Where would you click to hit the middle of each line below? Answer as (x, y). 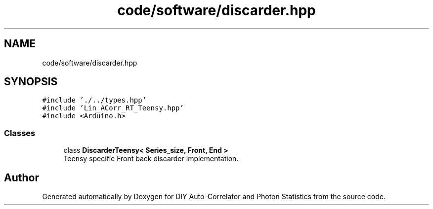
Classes (20, 133)
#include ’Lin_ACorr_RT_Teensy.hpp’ (113, 108)
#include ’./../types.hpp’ (94, 100)
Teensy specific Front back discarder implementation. (151, 159)
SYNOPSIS (31, 82)
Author (22, 177)
